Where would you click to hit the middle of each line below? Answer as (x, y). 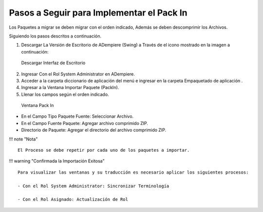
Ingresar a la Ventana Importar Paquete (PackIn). (70, 88)
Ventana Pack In (38, 106)
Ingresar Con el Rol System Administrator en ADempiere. (78, 74)
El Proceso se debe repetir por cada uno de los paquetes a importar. (104, 150)
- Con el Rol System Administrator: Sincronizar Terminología (94, 186)
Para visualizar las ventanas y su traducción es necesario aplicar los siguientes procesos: (133, 172)
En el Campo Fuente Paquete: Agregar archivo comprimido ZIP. (85, 123)
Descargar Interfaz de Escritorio (53, 63)
